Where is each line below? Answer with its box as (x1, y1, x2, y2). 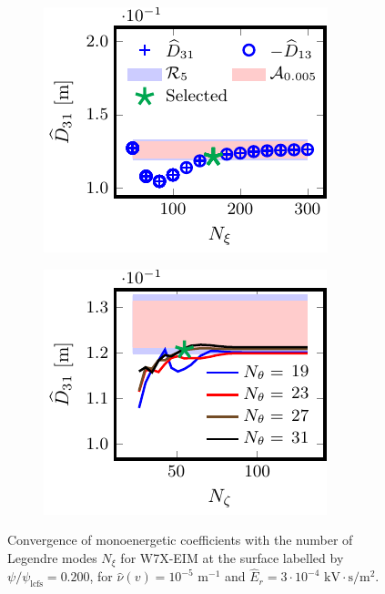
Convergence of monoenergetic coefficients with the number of (7, 530, 353, 549)
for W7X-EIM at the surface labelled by (120, 548, 344, 567)
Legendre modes (7, 548, 97, 567)
